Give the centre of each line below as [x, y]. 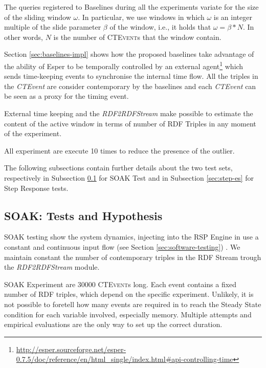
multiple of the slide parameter [53, 27]
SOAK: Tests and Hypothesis [83, 215]
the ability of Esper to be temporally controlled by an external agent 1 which [124, 65]
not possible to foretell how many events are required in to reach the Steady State [133, 304]
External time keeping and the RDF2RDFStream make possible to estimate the [129, 113]
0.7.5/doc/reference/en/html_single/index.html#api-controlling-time [125, 359]
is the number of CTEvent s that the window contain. [137, 37]
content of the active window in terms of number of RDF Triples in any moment [130, 123]
